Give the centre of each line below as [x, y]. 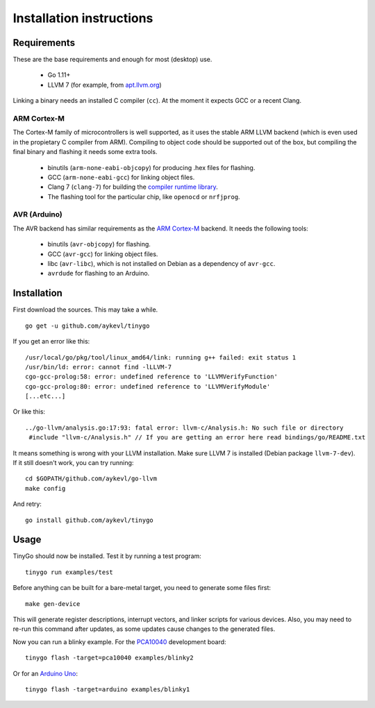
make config [45, 488]
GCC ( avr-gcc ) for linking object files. [103, 254]
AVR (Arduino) [37, 214]
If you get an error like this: [51, 342]
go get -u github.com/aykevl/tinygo [87, 326]
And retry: [27, 504]
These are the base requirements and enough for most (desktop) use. [112, 60]
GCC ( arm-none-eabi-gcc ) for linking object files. [121, 177]
